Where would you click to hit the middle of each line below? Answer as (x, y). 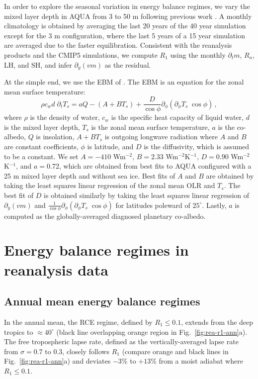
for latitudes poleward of (153, 205)
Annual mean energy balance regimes (102, 301)
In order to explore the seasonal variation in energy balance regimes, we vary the (127, 6)
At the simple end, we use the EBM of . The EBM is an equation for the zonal (124, 82)
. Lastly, (214, 205)
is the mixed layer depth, (42, 127)
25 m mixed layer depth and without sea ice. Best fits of (90, 175)
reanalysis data (56, 269)
